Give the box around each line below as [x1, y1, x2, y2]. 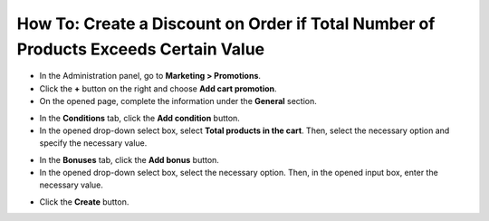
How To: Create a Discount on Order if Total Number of [16, 14, 436, 34]
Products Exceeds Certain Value [16, 39, 265, 59]
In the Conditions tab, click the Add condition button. [39, 112, 240, 123]
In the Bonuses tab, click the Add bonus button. [39, 154, 219, 165]
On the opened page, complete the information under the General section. [39, 96, 317, 107]
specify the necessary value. [39, 138, 148, 149]
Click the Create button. [39, 196, 129, 207]
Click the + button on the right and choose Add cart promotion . [39, 82, 277, 94]
